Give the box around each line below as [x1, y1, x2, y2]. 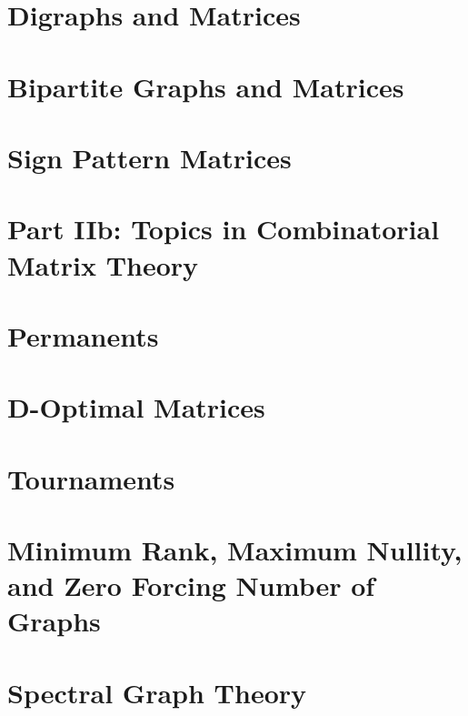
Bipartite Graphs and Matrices [7, 67, 404, 105]
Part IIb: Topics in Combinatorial [7, 210, 440, 247]
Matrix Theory [7, 246, 199, 283]
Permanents [7, 317, 159, 354]
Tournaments [7, 459, 175, 497]
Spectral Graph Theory [7, 673, 307, 711]
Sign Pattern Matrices [7, 138, 292, 176]
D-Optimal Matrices [7, 388, 265, 426]
